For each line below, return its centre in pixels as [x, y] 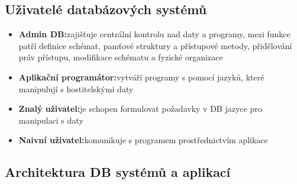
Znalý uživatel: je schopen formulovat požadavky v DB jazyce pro [140, 109]
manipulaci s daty [51, 120]
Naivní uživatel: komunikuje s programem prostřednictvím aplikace [143, 140]
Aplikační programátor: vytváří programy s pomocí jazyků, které [141, 77]
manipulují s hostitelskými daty [76, 88]
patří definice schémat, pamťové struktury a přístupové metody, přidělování [155, 45]
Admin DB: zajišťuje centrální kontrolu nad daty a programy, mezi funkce [154, 34]
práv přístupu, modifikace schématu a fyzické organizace [121, 57]
